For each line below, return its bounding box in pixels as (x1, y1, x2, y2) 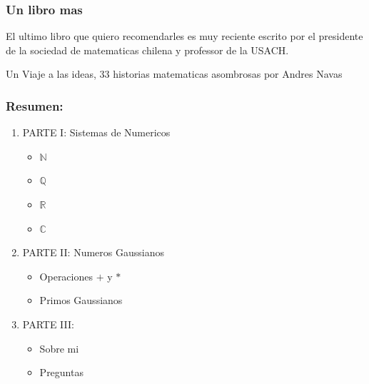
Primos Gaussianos (39, 293, 123, 308)
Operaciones (39, 268, 93, 283)
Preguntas (39, 365, 84, 380)
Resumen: (6, 96, 64, 114)
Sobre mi (39, 340, 79, 355)
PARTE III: (22, 316, 74, 331)
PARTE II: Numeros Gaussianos (22, 245, 164, 260)
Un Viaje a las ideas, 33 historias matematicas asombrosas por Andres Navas (6, 66, 343, 81)
